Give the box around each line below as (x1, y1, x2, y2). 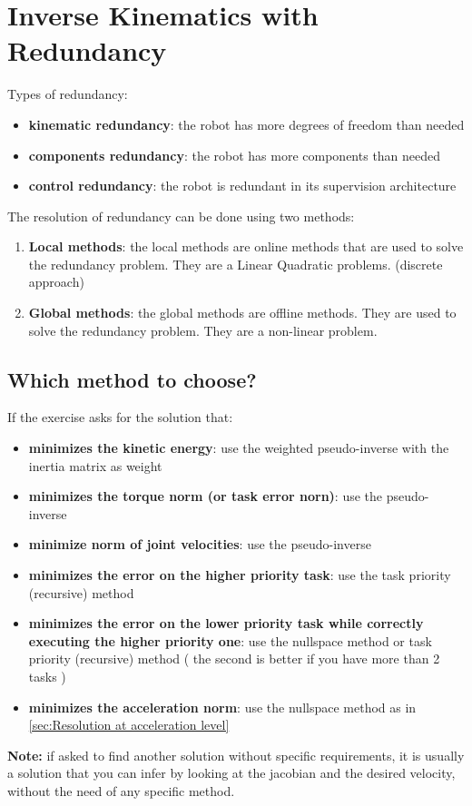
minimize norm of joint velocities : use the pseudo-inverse (28, 535, 371, 554)
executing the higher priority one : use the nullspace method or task (28, 631, 432, 650)
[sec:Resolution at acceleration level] (28, 715, 230, 734)
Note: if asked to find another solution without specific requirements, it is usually (7, 745, 465, 764)
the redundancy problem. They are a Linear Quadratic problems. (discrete (28, 254, 443, 273)
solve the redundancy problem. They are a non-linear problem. (28, 320, 378, 339)
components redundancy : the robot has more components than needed (28, 145, 441, 164)
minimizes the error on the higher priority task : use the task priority (28, 565, 451, 585)
